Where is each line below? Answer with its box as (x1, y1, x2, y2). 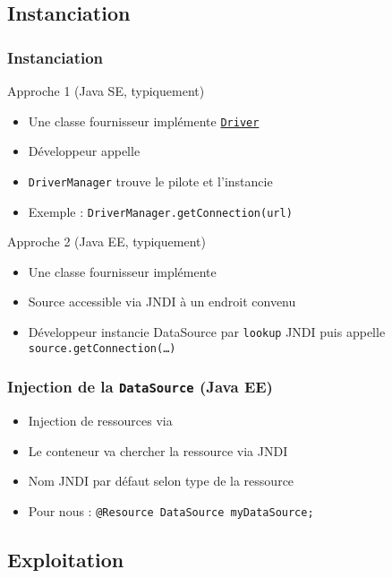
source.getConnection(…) (28, 341, 176, 355)
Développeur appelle (28, 142, 141, 160)
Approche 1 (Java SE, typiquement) (7, 82, 205, 99)
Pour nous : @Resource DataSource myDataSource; (28, 501, 314, 520)
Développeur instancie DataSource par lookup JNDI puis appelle (28, 322, 386, 341)
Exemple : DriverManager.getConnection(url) (28, 202, 293, 220)
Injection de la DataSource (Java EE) (7, 375, 273, 398)
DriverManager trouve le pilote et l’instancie (28, 171, 273, 190)
